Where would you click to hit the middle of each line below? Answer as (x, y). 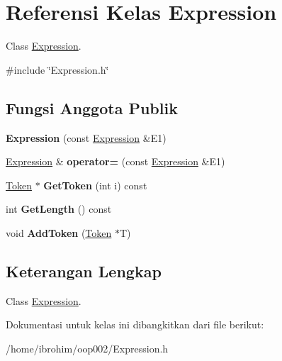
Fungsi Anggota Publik (92, 107)
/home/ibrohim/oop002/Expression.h (87, 348)
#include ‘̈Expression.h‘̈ (57, 69)
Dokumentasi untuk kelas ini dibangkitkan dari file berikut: (135, 324)
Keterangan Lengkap (84, 271)
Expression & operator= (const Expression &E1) (115, 161)
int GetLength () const (59, 209)
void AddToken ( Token (59, 232)
